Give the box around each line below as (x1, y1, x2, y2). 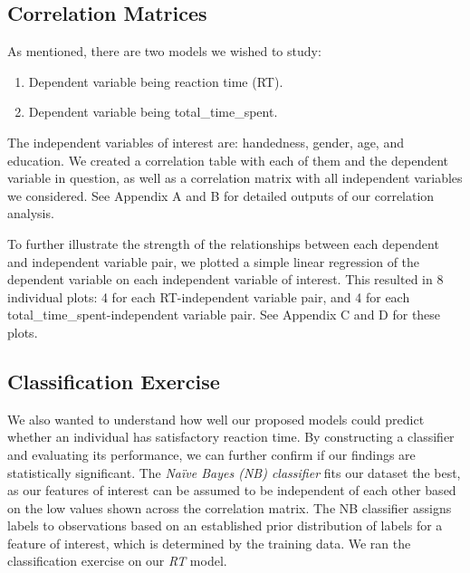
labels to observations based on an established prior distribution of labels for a (7, 516, 443, 535)
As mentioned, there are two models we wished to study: (7, 42, 321, 61)
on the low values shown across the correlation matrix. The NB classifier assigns (7, 498, 452, 517)
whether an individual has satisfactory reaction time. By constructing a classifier (7, 427, 455, 446)
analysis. (7, 204, 54, 223)
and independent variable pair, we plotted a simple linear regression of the (7, 252, 420, 271)
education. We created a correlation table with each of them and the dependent (7, 150, 449, 169)
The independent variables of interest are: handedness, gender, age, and (7, 132, 404, 151)
